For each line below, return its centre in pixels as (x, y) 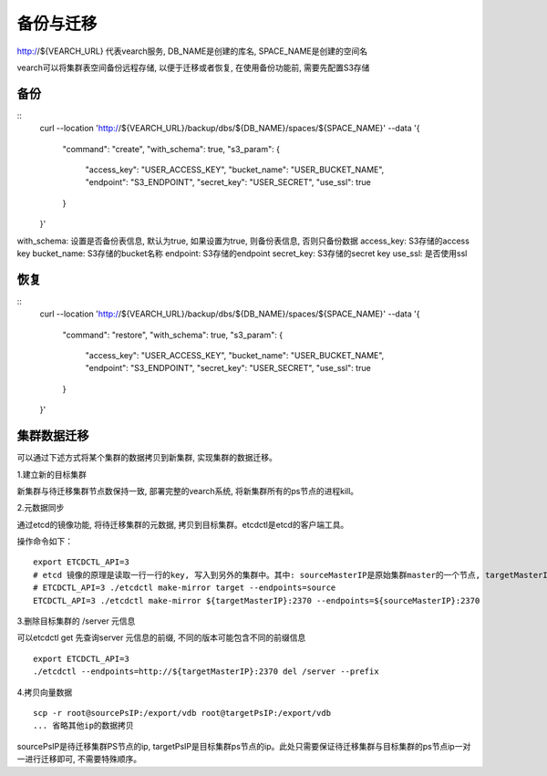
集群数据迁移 (53, 436)
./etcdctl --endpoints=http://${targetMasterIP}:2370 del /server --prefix (206, 672)
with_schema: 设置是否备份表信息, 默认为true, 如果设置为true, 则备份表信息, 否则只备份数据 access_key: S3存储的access (243, 241)
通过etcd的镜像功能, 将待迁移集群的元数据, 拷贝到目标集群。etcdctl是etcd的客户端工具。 (183, 524)
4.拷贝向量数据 (45, 692)
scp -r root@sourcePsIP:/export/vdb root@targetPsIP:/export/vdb (182, 713)
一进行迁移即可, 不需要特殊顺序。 (79, 759)
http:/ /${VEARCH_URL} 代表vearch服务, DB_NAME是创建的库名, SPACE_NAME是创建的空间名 (192, 51)
